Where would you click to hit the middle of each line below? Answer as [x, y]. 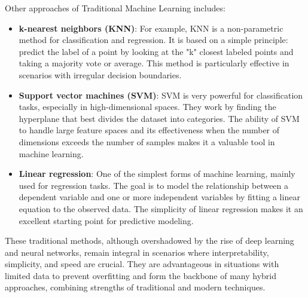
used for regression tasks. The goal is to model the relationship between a [154, 185]
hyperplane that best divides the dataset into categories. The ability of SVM [159, 118]
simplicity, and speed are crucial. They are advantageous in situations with [142, 264]
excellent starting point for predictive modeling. [106, 220]
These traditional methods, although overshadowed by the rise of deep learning [150, 241]
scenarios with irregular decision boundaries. [100, 74]
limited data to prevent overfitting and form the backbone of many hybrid [141, 275]
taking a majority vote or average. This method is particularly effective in [154, 63]
